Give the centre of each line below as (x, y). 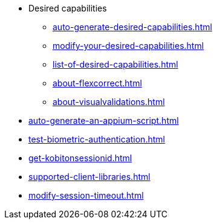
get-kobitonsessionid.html (80, 158)
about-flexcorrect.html (97, 83)
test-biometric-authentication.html (97, 139)
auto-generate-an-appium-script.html (104, 120)
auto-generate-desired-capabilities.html (132, 27)
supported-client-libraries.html (89, 177)
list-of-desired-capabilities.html (115, 64)
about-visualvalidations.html (109, 102)
